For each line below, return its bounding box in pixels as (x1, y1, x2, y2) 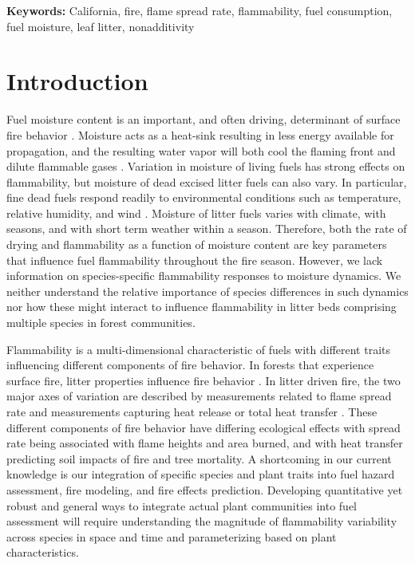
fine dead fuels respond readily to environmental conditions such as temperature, (6, 189, 401, 206)
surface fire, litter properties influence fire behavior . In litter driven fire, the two (6, 372, 401, 388)
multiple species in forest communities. (6, 314, 196, 331)
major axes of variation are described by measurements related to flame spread (6, 388, 392, 404)
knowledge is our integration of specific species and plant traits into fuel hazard (6, 466, 395, 482)
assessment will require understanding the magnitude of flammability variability (6, 513, 397, 530)
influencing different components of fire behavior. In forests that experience (6, 356, 374, 373)
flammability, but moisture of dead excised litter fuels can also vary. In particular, (6, 173, 407, 190)
